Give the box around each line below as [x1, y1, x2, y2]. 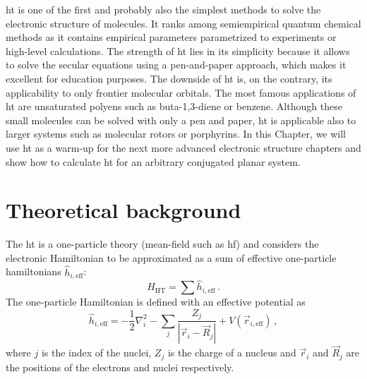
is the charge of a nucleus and [167, 345, 296, 360]
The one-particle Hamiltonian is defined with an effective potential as [6, 294, 306, 309]
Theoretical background [6, 195, 241, 224]
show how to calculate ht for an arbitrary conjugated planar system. [6, 154, 301, 169]
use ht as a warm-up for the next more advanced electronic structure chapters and [6, 140, 361, 155]
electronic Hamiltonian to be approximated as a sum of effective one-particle [6, 250, 337, 265]
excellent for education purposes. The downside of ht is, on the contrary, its [6, 71, 332, 85]
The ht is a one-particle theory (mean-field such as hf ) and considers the [6, 236, 319, 251]
